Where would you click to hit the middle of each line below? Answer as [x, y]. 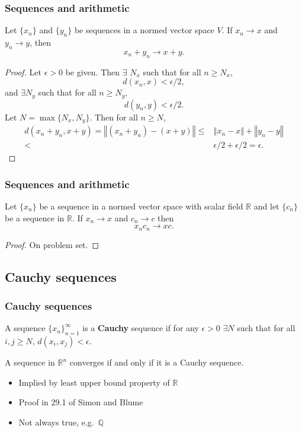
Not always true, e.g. [56, 422]
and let [266, 206]
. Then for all [114, 117]
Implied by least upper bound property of [94, 382]
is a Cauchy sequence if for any [141, 328]
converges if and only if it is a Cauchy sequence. [157, 362]
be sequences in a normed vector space [144, 30]
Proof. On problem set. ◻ [52, 244]
